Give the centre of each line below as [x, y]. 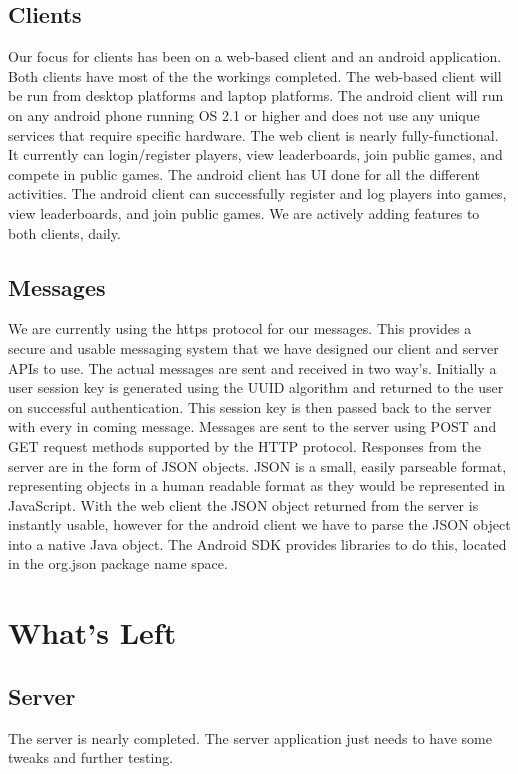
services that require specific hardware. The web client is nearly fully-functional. [253, 134]
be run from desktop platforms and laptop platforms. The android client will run [256, 95]
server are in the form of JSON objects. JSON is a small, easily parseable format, [257, 465]
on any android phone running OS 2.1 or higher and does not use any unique [244, 114]
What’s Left [92, 632]
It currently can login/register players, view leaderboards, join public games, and [255, 154]
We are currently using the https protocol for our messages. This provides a [240, 328]
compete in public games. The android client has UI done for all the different [244, 173]
